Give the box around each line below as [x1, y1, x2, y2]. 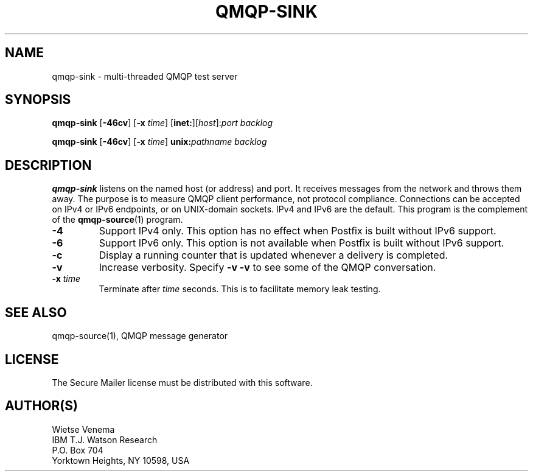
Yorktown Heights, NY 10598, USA [52, 455, 190, 466]
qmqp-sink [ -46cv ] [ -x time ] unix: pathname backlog [52, 136, 267, 147]
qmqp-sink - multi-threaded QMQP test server [52, 71, 238, 82]
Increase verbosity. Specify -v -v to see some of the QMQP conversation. [99, 261, 436, 274]
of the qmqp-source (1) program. [52, 214, 183, 225]
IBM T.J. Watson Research [52, 434, 158, 445]
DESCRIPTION [5, 157, 92, 173]
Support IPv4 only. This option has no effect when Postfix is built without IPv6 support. [99, 225, 496, 237]
